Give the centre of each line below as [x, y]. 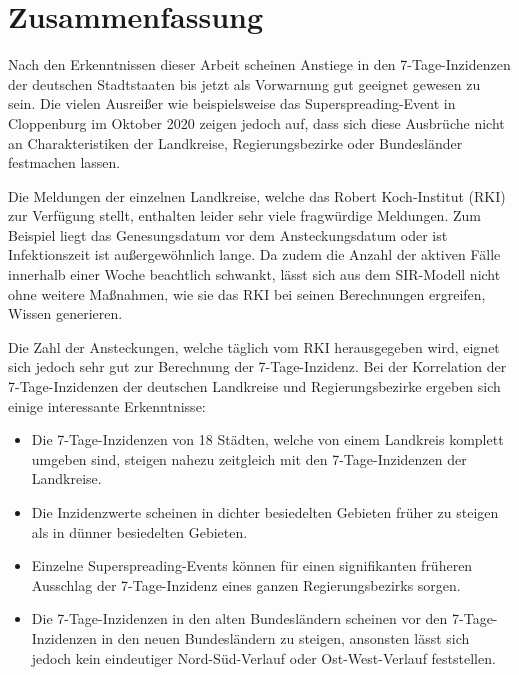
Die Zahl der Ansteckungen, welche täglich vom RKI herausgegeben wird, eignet [254, 346]
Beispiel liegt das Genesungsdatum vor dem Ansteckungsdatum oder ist [228, 234]
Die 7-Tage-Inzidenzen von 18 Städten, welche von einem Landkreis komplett [267, 439]
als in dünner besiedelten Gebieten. [139, 531]
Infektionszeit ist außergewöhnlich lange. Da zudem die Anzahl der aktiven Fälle [254, 254]
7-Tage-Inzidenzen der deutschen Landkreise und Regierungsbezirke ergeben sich [254, 386]
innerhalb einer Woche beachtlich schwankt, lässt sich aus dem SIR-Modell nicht [254, 274]
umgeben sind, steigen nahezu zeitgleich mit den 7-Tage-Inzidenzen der [249, 458]
